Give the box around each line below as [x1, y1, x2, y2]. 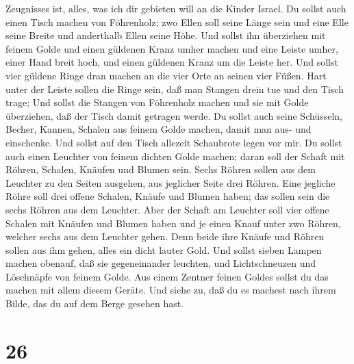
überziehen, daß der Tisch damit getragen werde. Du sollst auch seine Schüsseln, [5, 108, 342, 122]
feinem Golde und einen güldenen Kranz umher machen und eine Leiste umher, [5, 41, 338, 55]
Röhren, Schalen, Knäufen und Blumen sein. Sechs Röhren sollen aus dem [5, 162, 316, 177]
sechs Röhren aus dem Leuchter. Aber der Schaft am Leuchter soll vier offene [5, 202, 329, 216]
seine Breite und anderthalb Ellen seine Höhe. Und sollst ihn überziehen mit [5, 28, 326, 42]
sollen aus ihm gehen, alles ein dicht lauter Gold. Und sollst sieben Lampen [5, 242, 322, 257]
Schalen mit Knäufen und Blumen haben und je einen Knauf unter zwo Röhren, [5, 216, 341, 230]
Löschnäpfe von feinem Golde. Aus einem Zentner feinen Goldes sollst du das [5, 269, 329, 283]
